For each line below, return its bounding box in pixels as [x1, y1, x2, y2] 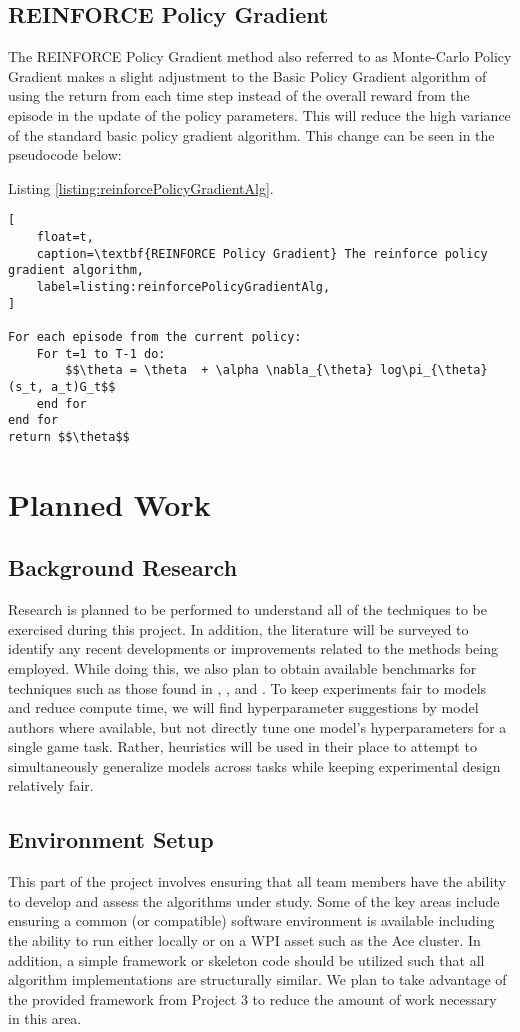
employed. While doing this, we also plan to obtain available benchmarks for [8, 657, 477, 678]
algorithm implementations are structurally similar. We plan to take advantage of [8, 969, 507, 990]
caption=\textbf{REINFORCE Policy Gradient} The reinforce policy [36, 246, 488, 261]
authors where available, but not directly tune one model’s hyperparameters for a [8, 716, 507, 737]
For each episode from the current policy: [8, 329, 302, 344]
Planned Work [8, 483, 211, 524]
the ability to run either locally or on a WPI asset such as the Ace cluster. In [8, 930, 481, 951]
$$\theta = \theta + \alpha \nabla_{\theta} [65, 363, 374, 378]
